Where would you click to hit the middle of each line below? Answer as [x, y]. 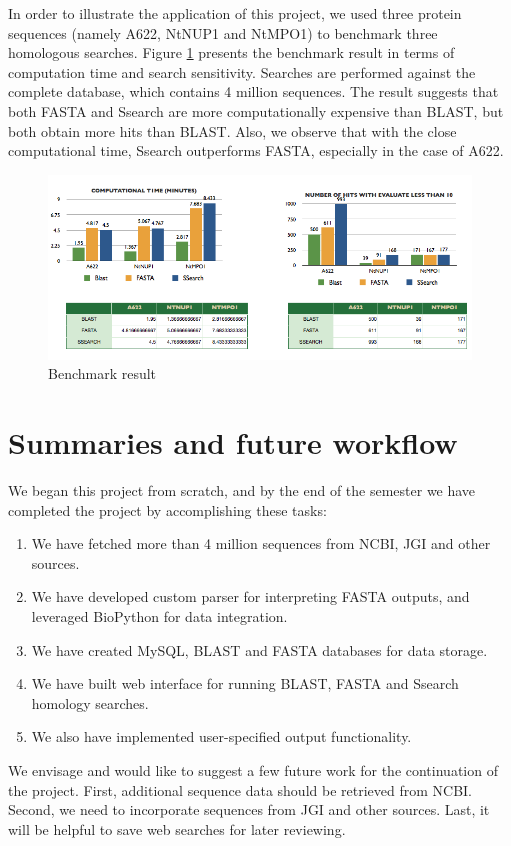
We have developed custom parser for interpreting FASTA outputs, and [250, 596]
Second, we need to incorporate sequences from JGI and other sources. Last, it [249, 809]
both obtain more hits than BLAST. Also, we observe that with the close [232, 130]
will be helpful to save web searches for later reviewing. [177, 828]
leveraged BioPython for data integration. [159, 616]
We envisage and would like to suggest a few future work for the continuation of [253, 769]
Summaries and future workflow [233, 442]
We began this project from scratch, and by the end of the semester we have [242, 490]
